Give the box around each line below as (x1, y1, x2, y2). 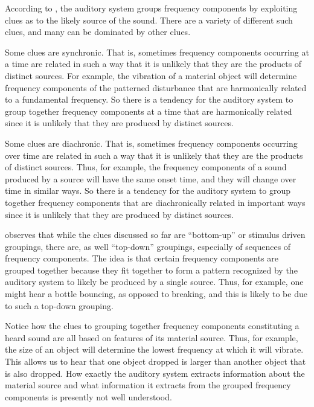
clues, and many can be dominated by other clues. (5, 25, 191, 38)
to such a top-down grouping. (5, 299, 114, 312)
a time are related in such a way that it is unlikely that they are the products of (5, 57, 302, 70)
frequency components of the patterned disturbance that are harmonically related (5, 81, 307, 94)
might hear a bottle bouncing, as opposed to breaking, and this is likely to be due (5, 287, 307, 300)
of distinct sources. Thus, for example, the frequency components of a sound (5, 161, 287, 173)
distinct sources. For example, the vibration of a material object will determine (5, 69, 297, 82)
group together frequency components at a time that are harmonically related (5, 104, 292, 117)
